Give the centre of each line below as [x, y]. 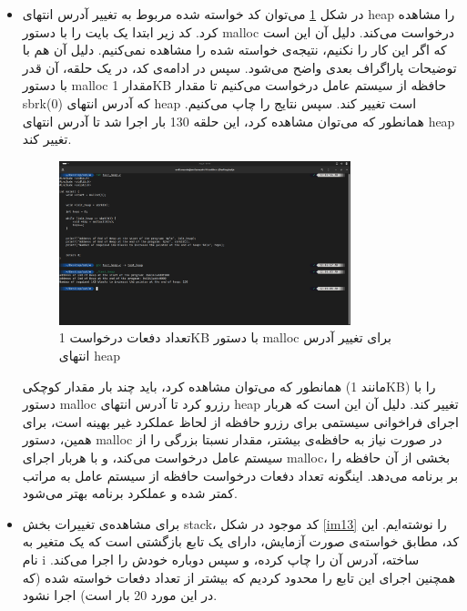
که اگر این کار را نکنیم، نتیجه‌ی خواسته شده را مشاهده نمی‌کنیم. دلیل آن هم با [234, 50]
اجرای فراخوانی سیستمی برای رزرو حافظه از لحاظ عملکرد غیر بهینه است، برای [240, 421]
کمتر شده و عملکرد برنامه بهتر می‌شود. [130, 493]
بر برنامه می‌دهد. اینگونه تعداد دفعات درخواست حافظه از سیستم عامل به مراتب [240, 475]
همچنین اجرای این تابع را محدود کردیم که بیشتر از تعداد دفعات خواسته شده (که [239, 577]
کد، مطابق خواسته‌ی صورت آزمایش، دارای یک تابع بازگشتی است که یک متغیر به [241, 541]
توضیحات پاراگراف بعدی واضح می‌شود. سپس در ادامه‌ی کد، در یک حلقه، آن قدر [239, 67]
